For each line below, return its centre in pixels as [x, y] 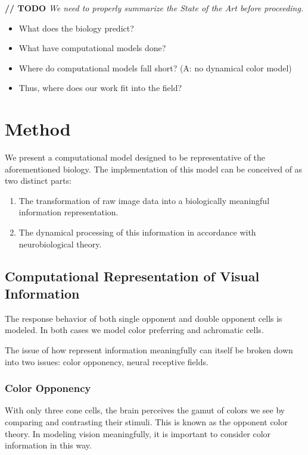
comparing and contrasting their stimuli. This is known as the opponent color [147, 422]
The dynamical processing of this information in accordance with [137, 232]
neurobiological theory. [60, 244]
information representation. [69, 212]
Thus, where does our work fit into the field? [100, 88]
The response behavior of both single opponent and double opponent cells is [144, 318]
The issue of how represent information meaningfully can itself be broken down [149, 350]
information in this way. [48, 445]
